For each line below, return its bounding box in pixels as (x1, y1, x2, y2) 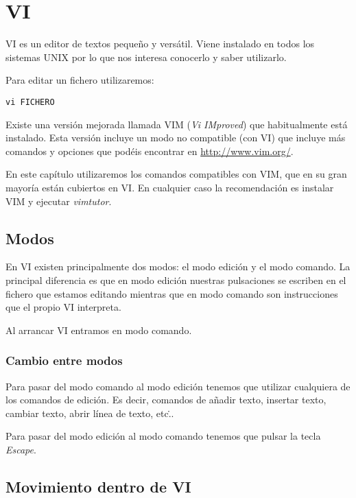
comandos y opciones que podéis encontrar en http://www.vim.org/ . (5, 143, 294, 158)
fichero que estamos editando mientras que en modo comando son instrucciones (5, 286, 338, 300)
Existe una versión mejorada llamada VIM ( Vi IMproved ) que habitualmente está (5, 117, 348, 131)
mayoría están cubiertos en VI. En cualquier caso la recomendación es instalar (5, 180, 334, 194)
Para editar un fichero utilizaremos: (5, 73, 154, 87)
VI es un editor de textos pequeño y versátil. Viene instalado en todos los (5, 36, 315, 51)
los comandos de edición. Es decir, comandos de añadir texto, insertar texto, (5, 392, 327, 407)
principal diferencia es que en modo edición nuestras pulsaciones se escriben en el (5, 272, 346, 287)
